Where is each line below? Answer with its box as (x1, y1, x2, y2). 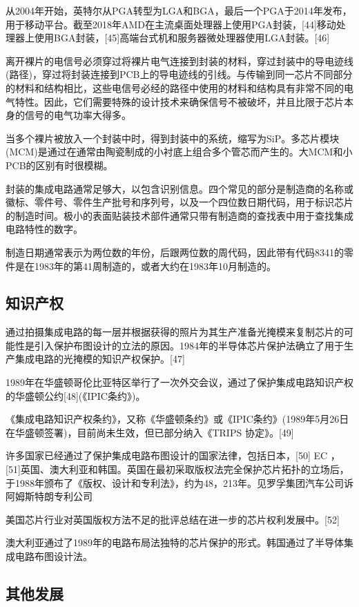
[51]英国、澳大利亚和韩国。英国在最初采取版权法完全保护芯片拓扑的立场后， (6, 462, 349, 476)
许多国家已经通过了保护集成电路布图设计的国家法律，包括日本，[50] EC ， (6, 448, 340, 463)
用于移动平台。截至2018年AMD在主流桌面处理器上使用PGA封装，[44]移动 (6, 17, 336, 31)
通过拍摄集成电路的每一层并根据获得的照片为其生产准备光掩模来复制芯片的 (6, 325, 344, 339)
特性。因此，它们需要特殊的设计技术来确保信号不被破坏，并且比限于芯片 (14, 94, 344, 108)
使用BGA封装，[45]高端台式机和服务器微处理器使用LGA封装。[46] (34, 30, 330, 45)
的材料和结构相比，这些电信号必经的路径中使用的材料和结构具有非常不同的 (6, 80, 344, 95)
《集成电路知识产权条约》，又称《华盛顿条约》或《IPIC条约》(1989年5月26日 (6, 412, 349, 426)
